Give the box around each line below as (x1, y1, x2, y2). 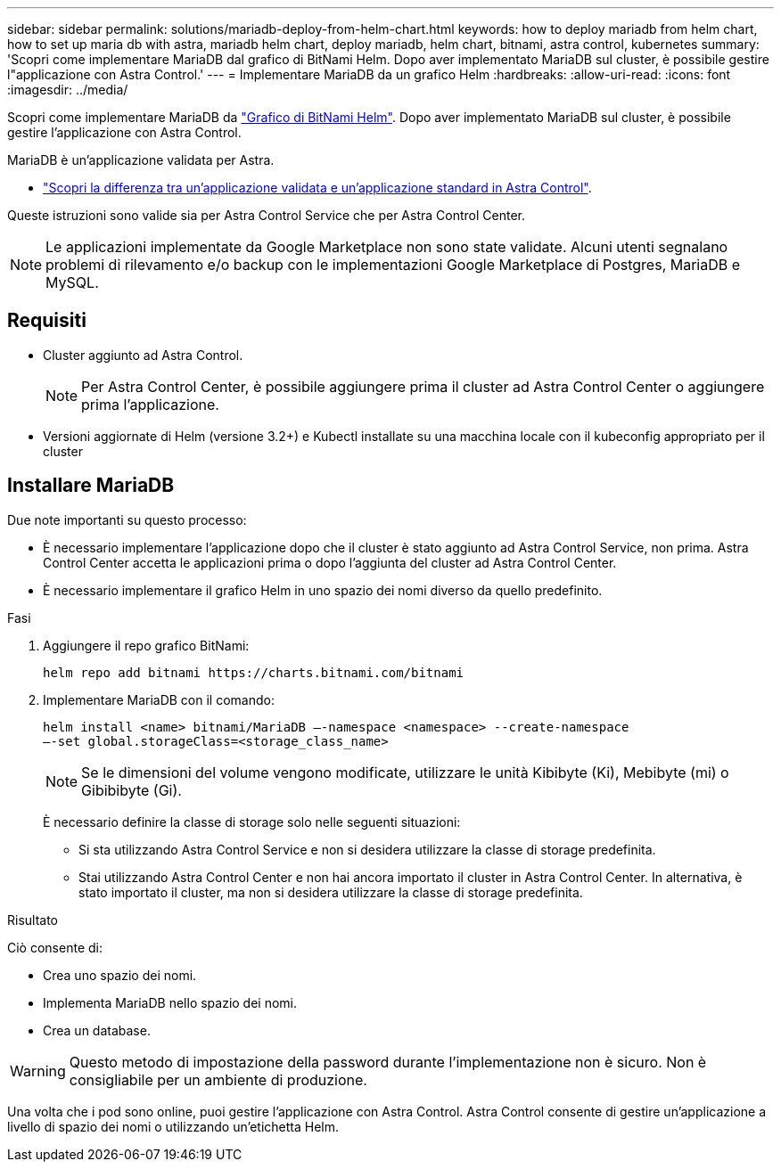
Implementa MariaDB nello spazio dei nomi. (43, 994, 298, 1010)
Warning (10, 1061, 66, 1080)
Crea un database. (43, 1022, 151, 1038)
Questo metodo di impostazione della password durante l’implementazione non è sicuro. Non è (69, 1052, 707, 1071)
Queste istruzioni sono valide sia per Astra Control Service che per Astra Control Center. (7, 208, 525, 223)
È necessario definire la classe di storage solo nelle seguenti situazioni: (43, 813, 461, 830)
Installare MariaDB (7, 474, 175, 497)
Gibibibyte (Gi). (81, 781, 182, 799)
